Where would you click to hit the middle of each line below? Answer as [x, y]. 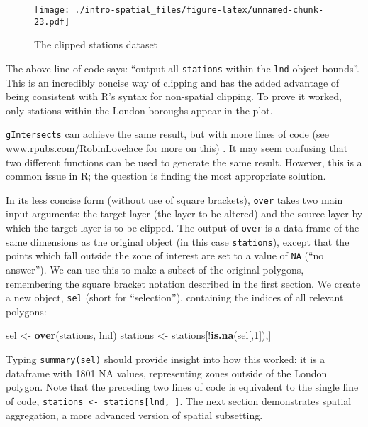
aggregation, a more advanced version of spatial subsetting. [134, 415]
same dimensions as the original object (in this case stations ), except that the [178, 241]
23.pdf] [52, 22]
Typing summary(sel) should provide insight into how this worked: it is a [166, 359]
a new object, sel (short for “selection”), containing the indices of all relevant [175, 297]
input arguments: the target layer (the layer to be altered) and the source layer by [184, 213]
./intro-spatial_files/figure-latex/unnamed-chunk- [199, 10]
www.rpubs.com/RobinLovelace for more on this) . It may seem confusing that [177, 148]
